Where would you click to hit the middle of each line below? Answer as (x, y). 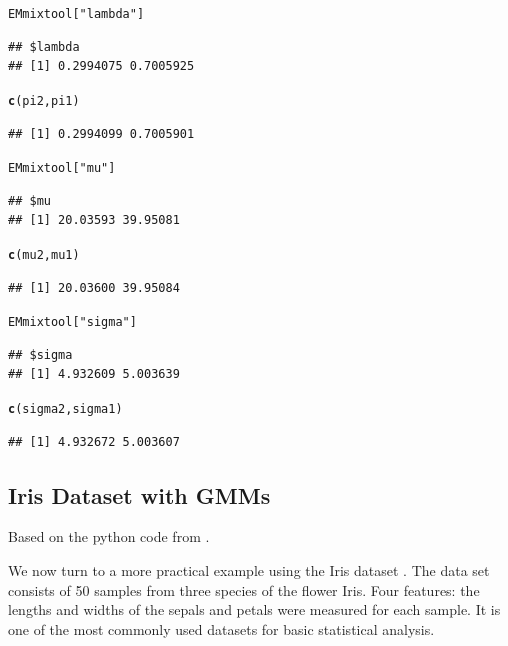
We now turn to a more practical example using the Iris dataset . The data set (249, 570)
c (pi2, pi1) (44, 100)
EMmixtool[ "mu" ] (62, 168)
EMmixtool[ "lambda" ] (76, 14)
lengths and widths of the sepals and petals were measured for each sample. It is (254, 609)
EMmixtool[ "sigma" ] (72, 322)
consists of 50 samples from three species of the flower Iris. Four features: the (244, 589)
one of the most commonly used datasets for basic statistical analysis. (221, 628)
